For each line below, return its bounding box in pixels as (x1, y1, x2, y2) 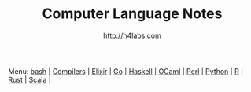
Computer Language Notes (42, 5, 223, 23)
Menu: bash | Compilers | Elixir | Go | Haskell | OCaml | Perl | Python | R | (8, 66, 244, 75)
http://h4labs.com (103, 31, 161, 40)
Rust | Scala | (8, 75, 51, 84)
